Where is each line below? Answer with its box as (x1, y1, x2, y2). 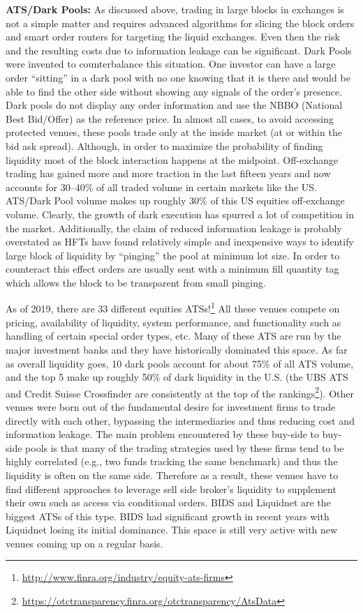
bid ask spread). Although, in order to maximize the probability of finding (6, 138, 323, 153)
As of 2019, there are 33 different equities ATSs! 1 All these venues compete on (6, 299, 340, 316)
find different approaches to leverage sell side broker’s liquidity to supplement (6, 481, 336, 496)
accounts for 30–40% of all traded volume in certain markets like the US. (6, 179, 317, 194)
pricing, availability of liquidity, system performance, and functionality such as (6, 315, 341, 329)
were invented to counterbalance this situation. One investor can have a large (6, 56, 336, 71)
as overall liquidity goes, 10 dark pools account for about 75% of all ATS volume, (6, 356, 354, 370)
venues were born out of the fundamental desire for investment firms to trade (6, 399, 336, 414)
